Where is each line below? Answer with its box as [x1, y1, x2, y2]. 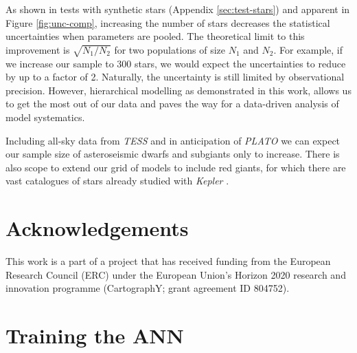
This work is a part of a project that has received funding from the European [5, 254, 331, 268]
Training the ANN [5, 321, 184, 349]
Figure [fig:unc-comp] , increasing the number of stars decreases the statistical [5, 15, 330, 30]
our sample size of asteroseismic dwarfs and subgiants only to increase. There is [5, 147, 340, 161]
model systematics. [5, 109, 85, 124]
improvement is [5, 42, 70, 56]
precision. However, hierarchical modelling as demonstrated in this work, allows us [5, 83, 352, 97]
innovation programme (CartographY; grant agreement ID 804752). [5, 281, 290, 295]
